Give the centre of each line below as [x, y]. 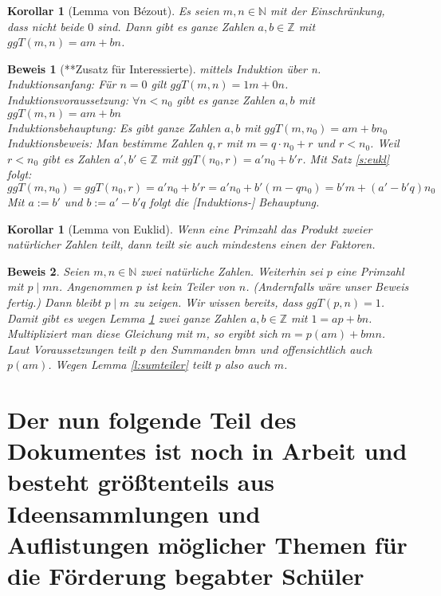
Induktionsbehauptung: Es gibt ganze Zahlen [114, 127]
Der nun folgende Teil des [152, 420]
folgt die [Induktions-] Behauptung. [234, 201]
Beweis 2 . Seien [49, 271]
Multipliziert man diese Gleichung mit [100, 333]
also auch [247, 365]
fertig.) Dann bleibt [54, 302]
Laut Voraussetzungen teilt [72, 349]
